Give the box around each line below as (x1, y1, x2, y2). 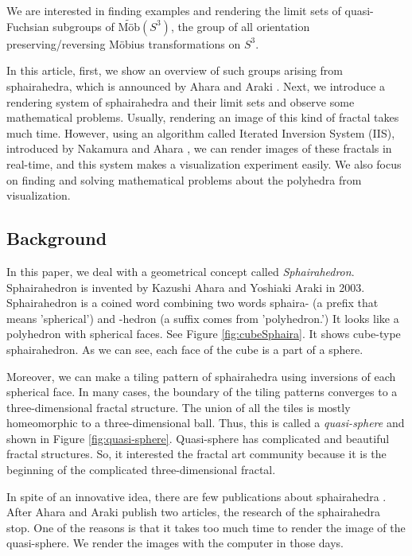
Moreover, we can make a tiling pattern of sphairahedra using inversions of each (6, 367, 396, 384)
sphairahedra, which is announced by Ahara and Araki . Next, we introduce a (6, 78, 386, 94)
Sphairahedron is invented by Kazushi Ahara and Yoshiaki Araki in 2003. (6, 278, 365, 295)
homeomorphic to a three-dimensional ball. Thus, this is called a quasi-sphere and (6, 414, 405, 431)
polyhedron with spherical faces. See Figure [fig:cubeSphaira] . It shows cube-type (6, 325, 401, 342)
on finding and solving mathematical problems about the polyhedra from (6, 171, 362, 188)
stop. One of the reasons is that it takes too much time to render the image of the (6, 519, 406, 535)
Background (6, 226, 107, 251)
